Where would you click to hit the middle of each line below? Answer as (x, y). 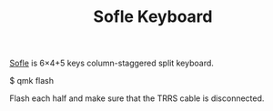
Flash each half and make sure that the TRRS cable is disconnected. (137, 98)
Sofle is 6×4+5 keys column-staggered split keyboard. (111, 63)
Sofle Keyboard (153, 17)
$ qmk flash (32, 81)
